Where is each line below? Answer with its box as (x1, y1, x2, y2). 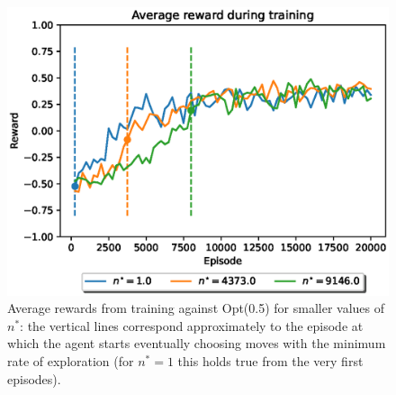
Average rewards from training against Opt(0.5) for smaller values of (7, 299, 385, 317)
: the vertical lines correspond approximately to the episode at (20, 316, 364, 335)
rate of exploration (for (7, 352, 134, 371)
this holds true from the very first (177, 352, 364, 371)
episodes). (7, 369, 61, 388)
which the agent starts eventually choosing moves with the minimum (7, 334, 386, 353)
